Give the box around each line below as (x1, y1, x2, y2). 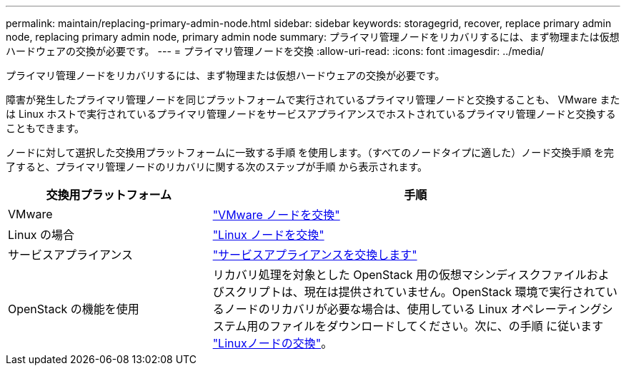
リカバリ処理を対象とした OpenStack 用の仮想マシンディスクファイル (212, 268, 587, 282)
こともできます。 (6, 122, 85, 134)
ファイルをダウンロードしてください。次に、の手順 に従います (269, 319, 604, 333)
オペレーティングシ (510, 302, 613, 316)
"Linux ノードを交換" (212, 228, 324, 242)
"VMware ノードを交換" (212, 208, 340, 222)
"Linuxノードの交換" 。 (212, 336, 333, 350)
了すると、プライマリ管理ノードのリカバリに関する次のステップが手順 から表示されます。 (6, 161, 427, 173)
